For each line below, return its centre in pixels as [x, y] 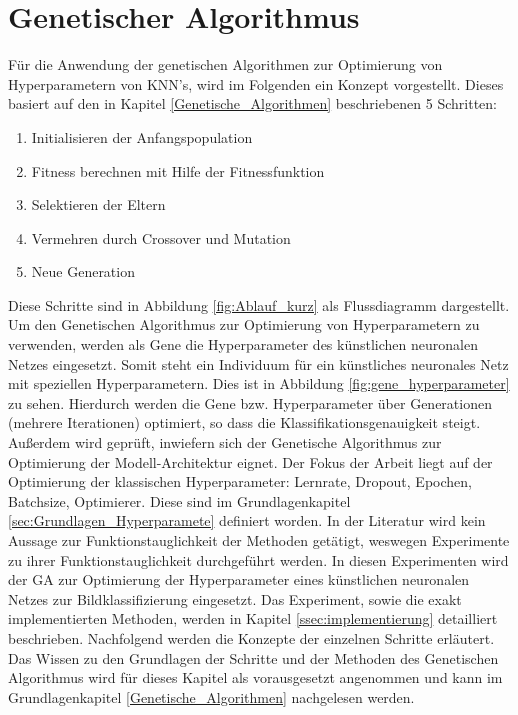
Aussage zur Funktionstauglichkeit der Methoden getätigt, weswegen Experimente [259, 540]
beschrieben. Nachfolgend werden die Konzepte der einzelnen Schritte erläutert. [251, 637]
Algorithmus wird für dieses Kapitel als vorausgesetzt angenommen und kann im [255, 677]
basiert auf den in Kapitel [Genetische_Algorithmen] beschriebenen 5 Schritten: [252, 103]
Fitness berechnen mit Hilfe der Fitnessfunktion [178, 170]
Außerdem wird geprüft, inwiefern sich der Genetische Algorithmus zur [225, 442]
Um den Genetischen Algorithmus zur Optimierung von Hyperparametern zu [244, 324]
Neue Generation [83, 271]
